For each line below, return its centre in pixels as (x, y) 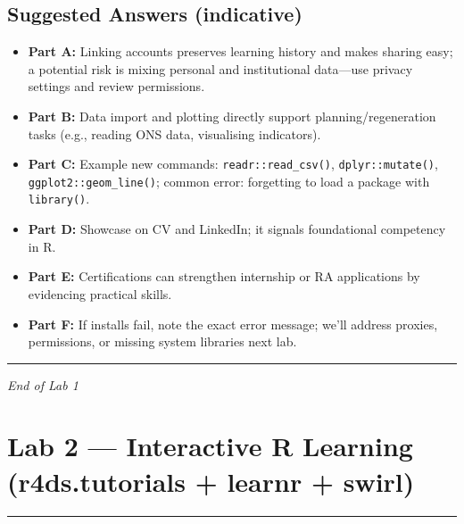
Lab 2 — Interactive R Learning (210, 446)
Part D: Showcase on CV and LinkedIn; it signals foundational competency (237, 229)
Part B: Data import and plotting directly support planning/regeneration (232, 116)
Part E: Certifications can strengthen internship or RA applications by (224, 276)
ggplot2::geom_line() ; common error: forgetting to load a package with (229, 181)
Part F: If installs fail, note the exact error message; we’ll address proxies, (233, 324)
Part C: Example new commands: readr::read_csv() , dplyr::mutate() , (233, 164)
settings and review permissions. (116, 86)
